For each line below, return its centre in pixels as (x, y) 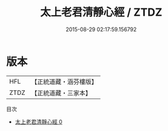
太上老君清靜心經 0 (39, 121)
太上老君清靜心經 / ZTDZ (101, 12)
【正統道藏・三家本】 (61, 93)
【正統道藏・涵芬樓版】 (64, 82)
